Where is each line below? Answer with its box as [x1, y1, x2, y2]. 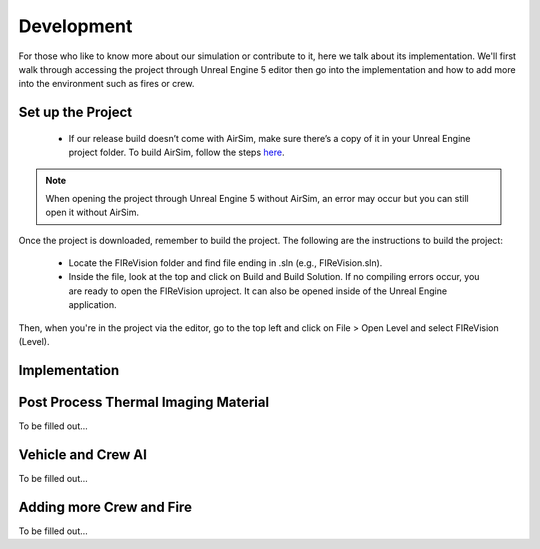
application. [68, 299, 117, 311]
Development [18, 15, 133, 37]
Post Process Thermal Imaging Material [18, 393, 270, 410]
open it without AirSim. [45, 206, 140, 219]
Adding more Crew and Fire [18, 498, 192, 515]
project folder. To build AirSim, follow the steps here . [68, 146, 285, 159]
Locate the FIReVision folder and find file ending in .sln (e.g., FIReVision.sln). [68, 257, 383, 269]
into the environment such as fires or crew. [18, 78, 195, 90]
